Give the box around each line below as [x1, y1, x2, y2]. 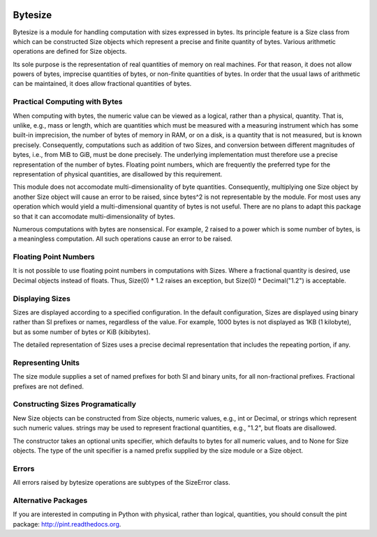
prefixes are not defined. [13, 382, 84, 391]
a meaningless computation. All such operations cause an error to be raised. [13, 234, 233, 243]
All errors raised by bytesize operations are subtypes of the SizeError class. [13, 478, 230, 487]
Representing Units [13, 358, 80, 368]
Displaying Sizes [13, 294, 71, 303]
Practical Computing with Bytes [13, 97, 123, 107]
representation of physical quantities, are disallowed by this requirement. [13, 169, 223, 178]
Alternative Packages [13, 495, 88, 505]
